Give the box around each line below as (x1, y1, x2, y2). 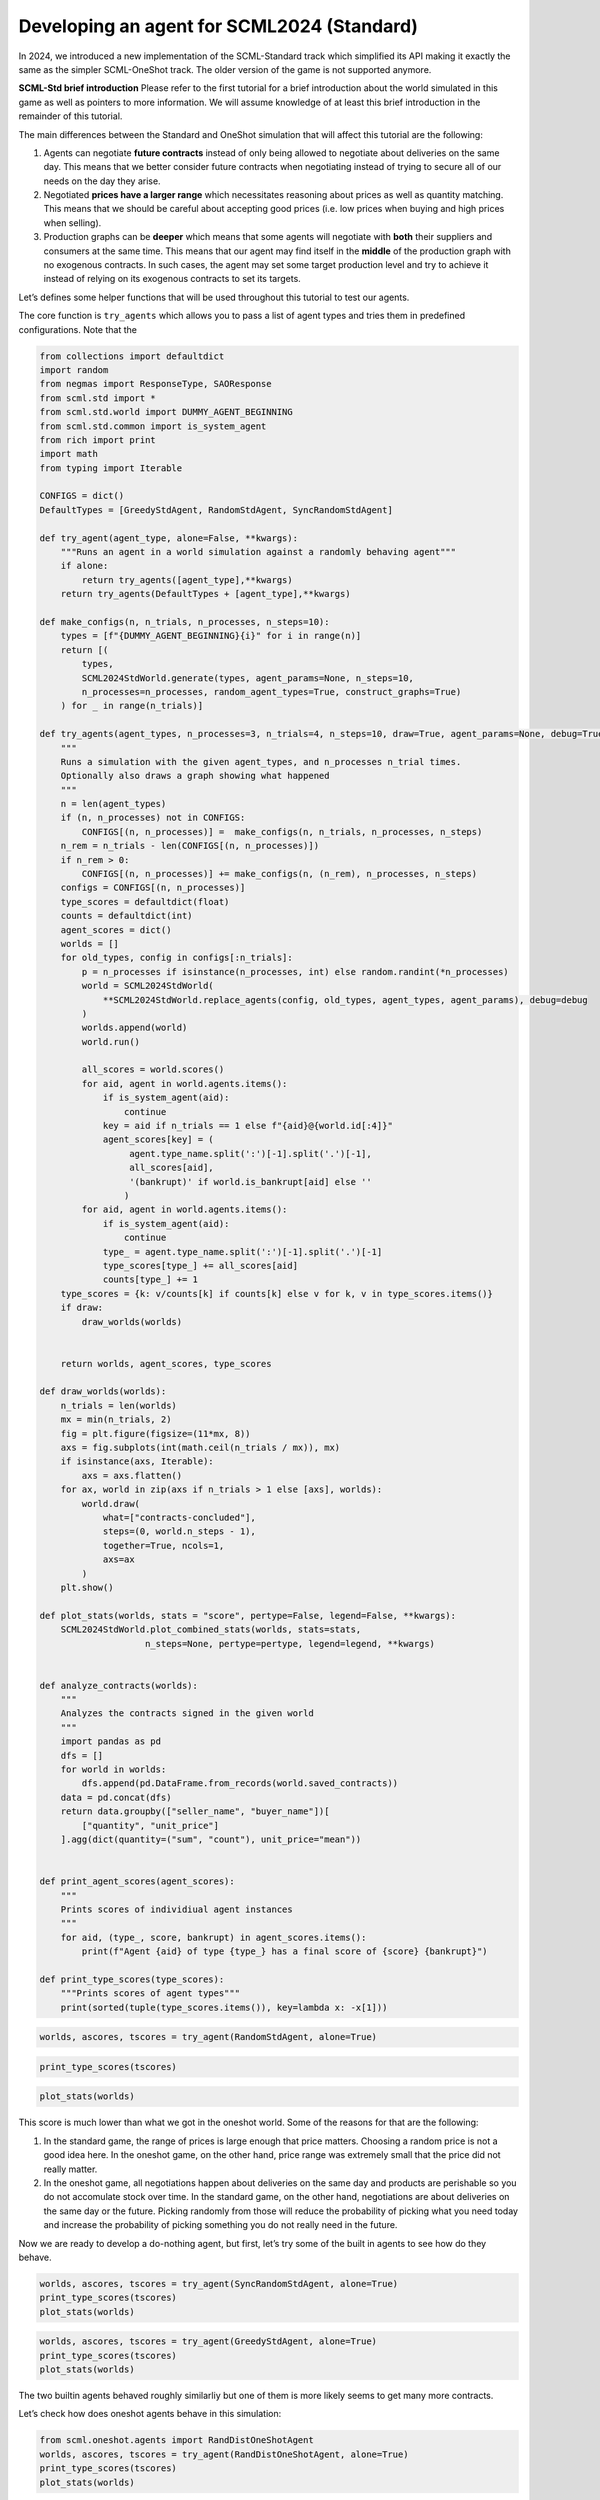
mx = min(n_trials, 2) (60, 1414, 172, 1425)
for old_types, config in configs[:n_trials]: (60, 952, 294, 964)
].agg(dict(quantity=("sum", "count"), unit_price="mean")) (60, 1833, 362, 1845)
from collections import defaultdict (39, 350, 225, 362)
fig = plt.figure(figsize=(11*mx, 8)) (60, 1428, 251, 1439)
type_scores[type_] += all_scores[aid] (102, 1260, 299, 1271)
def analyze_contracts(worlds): (39, 1680, 199, 1691)
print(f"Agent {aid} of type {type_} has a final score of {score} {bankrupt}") (81, 1946, 489, 1957)
